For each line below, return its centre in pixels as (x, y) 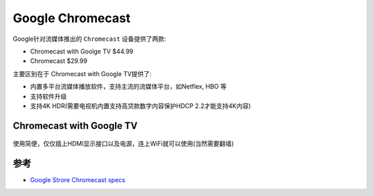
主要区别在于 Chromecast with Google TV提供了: (82, 73)
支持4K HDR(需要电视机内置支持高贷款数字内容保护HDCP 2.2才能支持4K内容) (141, 106)
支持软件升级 (48, 96)
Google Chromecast (72, 18)
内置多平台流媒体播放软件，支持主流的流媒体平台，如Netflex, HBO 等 (128, 87)
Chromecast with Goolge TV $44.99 (82, 51)
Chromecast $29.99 (59, 61)
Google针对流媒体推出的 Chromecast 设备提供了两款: (89, 39)
